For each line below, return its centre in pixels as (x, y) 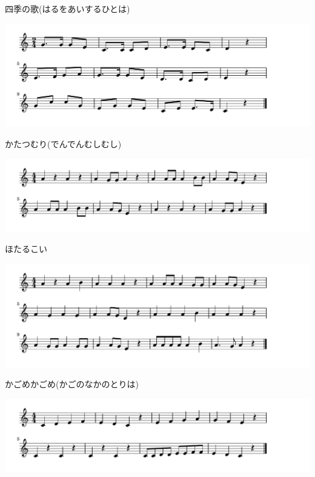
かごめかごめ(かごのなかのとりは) (72, 384)
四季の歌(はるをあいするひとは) (68, 8)
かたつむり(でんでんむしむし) (63, 143)
